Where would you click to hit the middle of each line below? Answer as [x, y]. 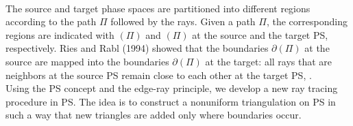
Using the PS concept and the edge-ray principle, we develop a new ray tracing [172, 88]
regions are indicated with [60, 34]
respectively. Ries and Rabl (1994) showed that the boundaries [137, 48]
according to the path [51, 21]
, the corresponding [307, 21]
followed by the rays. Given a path [183, 21]
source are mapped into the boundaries [87, 61]
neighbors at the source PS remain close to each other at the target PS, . [159, 75]
